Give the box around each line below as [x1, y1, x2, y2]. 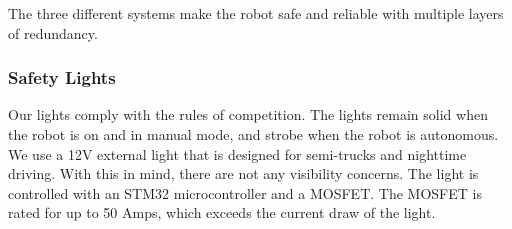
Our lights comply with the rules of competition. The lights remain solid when [8, 104, 488, 125]
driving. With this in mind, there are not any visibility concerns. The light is [8, 163, 479, 184]
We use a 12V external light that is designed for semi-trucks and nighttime [8, 143, 467, 164]
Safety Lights [8, 65, 116, 90]
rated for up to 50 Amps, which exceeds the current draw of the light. [8, 202, 436, 223]
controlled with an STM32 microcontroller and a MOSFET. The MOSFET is [8, 182, 482, 203]
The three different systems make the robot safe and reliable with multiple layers [8, 3, 504, 23]
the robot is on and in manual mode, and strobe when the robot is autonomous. [8, 124, 499, 144]
